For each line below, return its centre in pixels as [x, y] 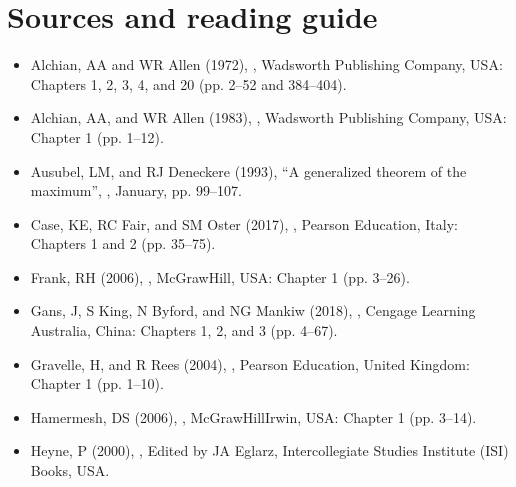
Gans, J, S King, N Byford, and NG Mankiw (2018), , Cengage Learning [253, 310]
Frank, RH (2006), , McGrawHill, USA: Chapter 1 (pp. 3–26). [220, 276]
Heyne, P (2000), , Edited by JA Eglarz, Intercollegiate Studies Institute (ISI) [269, 450]
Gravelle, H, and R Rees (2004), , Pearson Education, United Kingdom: [250, 363]
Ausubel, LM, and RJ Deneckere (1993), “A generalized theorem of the [248, 170]
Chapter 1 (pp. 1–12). [97, 136]
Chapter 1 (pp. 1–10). [97, 383]
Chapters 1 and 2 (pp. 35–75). [123, 243]
